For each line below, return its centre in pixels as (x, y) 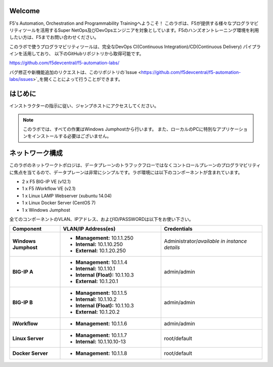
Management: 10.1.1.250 (105, 238)
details (172, 248)
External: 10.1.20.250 (101, 251)
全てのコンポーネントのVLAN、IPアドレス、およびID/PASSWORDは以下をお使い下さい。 (101, 219)
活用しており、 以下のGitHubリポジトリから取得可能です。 (83, 54)
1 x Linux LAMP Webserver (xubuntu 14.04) (67, 196)
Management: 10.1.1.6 (101, 324)
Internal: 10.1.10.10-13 (101, 342)
